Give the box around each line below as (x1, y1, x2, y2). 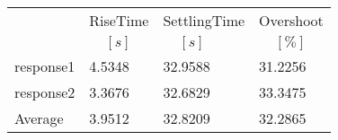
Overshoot (259, 10, 324, 31)
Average (14, 108, 64, 128)
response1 (14, 56, 76, 76)
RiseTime (89, 10, 149, 31)
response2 (14, 82, 76, 102)
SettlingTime (163, 10, 245, 31)
